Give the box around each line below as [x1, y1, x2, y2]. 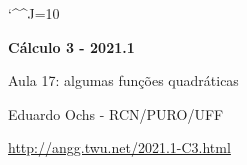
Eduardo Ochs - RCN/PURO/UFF [8, 103, 224, 124]
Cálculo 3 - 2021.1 [8, 36, 135, 57]
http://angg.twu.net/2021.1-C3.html [8, 137, 231, 158]
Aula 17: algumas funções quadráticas [8, 70, 239, 91]
